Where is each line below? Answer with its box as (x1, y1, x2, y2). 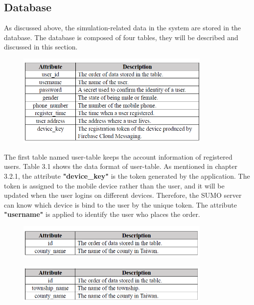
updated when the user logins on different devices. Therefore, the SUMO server (4, 190, 242, 200)
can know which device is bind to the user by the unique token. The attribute (4, 199, 237, 210)
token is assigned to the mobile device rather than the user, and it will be (4, 180, 225, 190)
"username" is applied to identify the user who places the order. (4, 209, 200, 219)
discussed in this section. (4, 42, 78, 52)
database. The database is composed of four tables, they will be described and (4, 32, 238, 42)
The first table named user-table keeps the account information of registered (4, 151, 232, 162)
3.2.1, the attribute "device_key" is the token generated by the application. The (4, 170, 250, 181)
